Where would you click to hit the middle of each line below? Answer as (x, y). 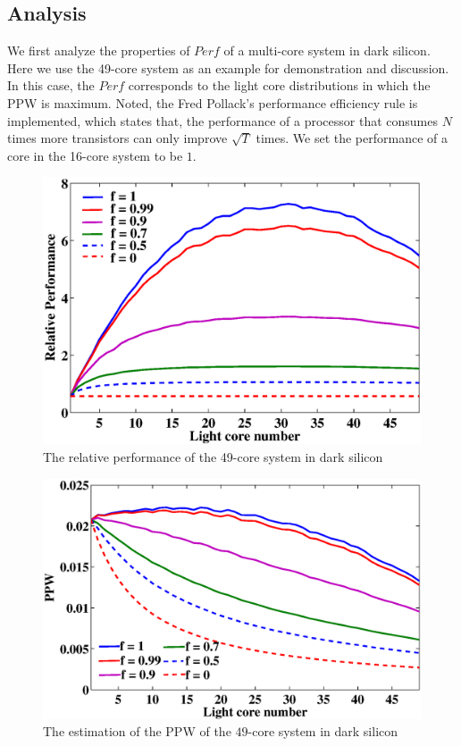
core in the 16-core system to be (95, 155)
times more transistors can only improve (117, 138)
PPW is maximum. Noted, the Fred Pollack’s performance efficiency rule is (213, 102)
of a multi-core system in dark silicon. (327, 50)
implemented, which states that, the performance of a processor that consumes (223, 120)
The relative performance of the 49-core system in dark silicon (213, 456)
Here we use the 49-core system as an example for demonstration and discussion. (228, 67)
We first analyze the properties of (99, 50)
